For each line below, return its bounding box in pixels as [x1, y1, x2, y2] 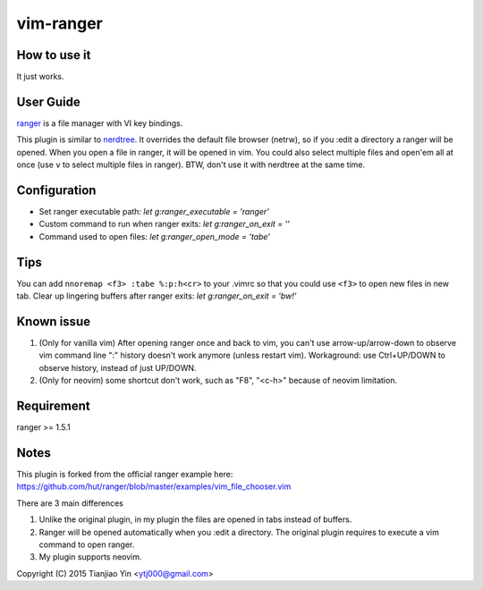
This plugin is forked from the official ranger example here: [16, 469, 233, 480]
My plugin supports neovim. [38, 552, 142, 562]
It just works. [16, 72, 64, 82]
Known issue [16, 314, 91, 329]
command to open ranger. [38, 539, 135, 550]
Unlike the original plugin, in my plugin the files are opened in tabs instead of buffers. [38, 514, 352, 525]
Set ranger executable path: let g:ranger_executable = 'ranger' [38, 206, 270, 217]
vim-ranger [16, 13, 103, 33]
